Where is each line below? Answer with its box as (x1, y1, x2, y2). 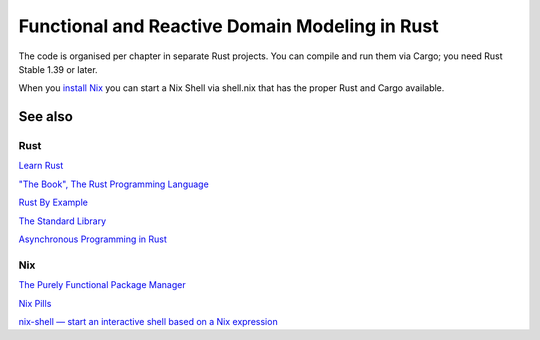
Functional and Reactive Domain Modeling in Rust (18, 15, 439, 37)
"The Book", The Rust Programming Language (18, 178, 209, 190)
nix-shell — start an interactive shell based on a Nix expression (18, 315, 279, 327)
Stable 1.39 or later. (18, 63, 99, 75)
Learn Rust (18, 160, 64, 172)
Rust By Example (18, 196, 89, 209)
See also (18, 108, 74, 125)
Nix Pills (18, 297, 52, 309)
